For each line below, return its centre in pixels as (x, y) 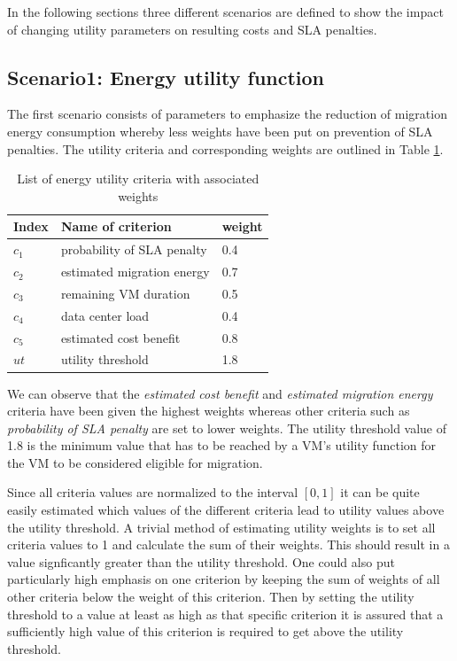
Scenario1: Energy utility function (166, 77)
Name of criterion (116, 226)
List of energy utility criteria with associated (138, 179)
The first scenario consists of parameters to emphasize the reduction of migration (227, 114)
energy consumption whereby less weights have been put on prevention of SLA (220, 131)
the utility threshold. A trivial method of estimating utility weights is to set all (221, 527)
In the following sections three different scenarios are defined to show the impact (225, 12)
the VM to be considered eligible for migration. (135, 462)
